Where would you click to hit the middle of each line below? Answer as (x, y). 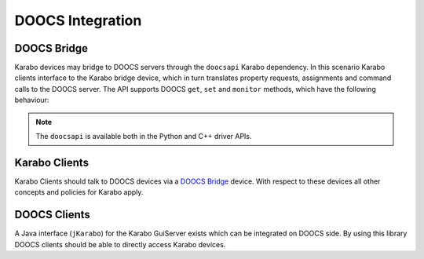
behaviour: (32, 100)
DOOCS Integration (78, 20)
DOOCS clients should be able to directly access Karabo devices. (120, 244)
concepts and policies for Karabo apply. (79, 192)
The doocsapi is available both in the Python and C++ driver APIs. (144, 137)
